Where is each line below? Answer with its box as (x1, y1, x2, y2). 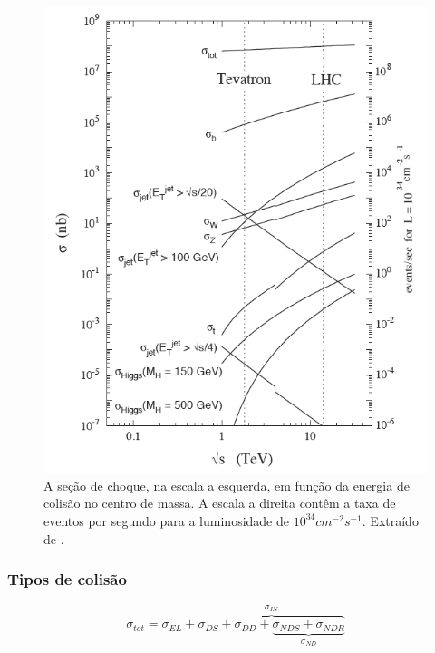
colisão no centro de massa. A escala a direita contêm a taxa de (43, 493, 396, 512)
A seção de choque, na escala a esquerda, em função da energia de (43, 475, 410, 494)
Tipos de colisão (7, 568, 127, 590)
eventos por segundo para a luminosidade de (43, 511, 289, 530)
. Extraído (362, 511, 419, 530)
